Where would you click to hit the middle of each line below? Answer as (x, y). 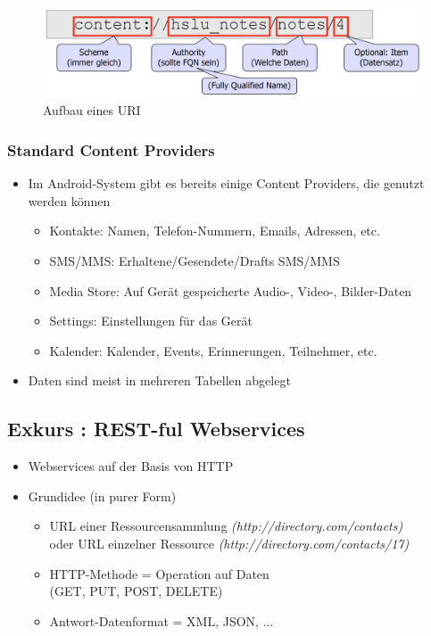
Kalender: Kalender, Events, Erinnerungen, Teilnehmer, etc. (213, 350)
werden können (69, 200)
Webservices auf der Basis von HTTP (131, 466)
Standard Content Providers (111, 149)
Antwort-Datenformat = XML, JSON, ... (162, 620)
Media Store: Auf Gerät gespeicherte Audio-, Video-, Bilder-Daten (231, 290)
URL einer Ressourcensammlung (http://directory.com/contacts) (226, 526)
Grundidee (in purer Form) (102, 496)
